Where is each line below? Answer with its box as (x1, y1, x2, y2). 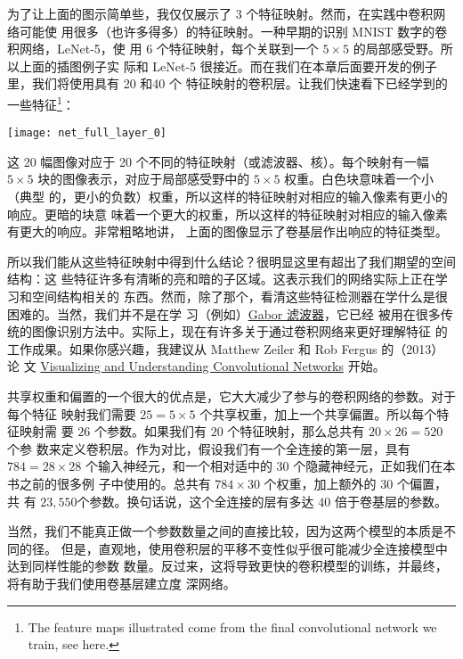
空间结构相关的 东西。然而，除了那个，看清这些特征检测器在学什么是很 (31, 287, 448, 306)
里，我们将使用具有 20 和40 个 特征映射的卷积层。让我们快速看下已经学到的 (7, 74, 448, 93)
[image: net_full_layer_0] (7, 127, 167, 140)
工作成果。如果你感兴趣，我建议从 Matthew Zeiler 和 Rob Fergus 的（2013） (7, 339, 444, 358)
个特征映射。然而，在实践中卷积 (246, 4, 434, 22)
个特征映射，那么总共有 (227, 422, 365, 441)
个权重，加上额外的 (264, 474, 377, 492)
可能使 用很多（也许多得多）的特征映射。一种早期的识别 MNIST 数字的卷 (19, 21, 448, 40)
